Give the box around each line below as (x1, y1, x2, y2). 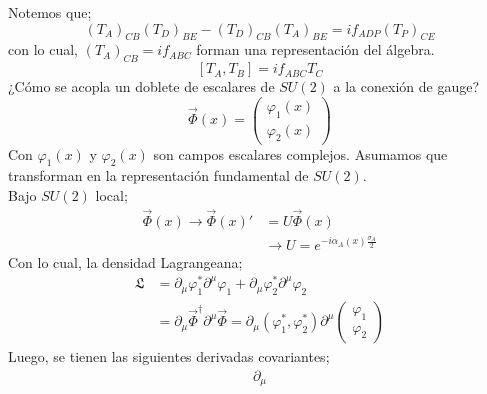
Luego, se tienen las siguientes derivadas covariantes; (8, 346, 330, 367)
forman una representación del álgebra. (196, 39, 435, 60)
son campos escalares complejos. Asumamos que (153, 143, 448, 164)
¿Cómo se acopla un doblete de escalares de (8, 76, 275, 97)
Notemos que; (8, 2, 92, 22)
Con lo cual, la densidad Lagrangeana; (8, 251, 243, 272)
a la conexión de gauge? (333, 76, 479, 97)
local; (95, 184, 128, 205)
